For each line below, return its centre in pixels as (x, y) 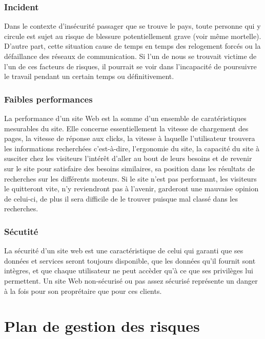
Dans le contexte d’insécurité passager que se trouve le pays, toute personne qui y (132, 26)
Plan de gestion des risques (102, 326)
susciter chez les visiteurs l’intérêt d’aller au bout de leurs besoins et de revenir (128, 158)
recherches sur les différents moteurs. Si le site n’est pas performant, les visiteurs (130, 178)
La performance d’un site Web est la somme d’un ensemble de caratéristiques (125, 118)
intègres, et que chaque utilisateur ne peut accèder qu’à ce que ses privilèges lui (129, 271)
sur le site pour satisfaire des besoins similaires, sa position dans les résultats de (129, 168)
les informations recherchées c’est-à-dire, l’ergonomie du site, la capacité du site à (132, 148)
